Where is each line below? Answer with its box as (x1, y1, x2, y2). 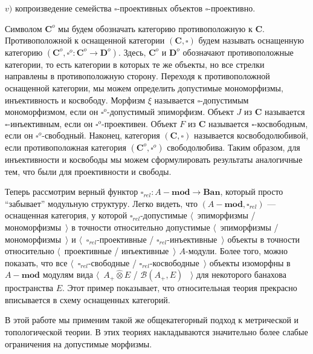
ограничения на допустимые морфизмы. (5, 337, 152, 350)
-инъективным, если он (7, 117, 93, 129)
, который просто (220, 185, 283, 198)
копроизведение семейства (15, 2, 112, 14)
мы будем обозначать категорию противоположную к (58, 22, 253, 34)
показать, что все (5, 256, 68, 269)
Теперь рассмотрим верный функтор (5, 185, 138, 198)
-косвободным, (254, 117, 308, 129)
